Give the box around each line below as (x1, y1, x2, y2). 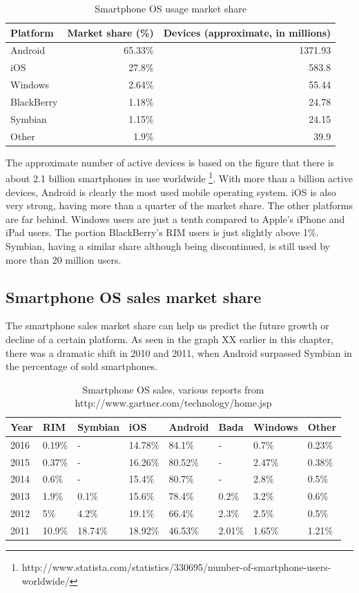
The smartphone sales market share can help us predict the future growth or (6, 318, 329, 333)
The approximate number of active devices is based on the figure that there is (6, 155, 335, 169)
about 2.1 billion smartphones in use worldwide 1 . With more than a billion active (6, 169, 353, 185)
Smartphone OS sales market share (6, 286, 262, 307)
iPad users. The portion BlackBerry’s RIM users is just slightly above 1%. (6, 225, 319, 240)
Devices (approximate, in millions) (163, 25, 331, 39)
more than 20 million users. (6, 252, 122, 266)
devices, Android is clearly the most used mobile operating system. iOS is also (6, 184, 336, 199)
